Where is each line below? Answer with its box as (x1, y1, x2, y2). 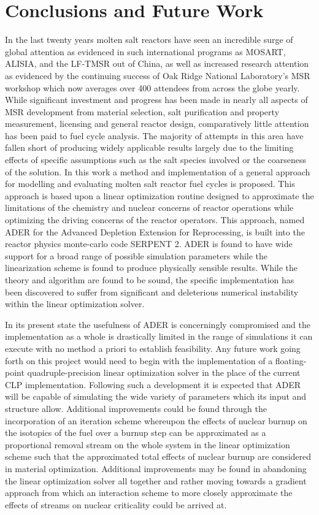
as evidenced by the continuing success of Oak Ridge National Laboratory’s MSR (5, 69, 310, 82)
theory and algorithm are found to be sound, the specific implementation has (5, 273, 294, 286)
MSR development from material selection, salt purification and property (5, 105, 280, 118)
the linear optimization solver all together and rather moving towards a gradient (5, 474, 307, 487)
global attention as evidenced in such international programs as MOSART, (5, 45, 286, 58)
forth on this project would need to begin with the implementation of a (5, 354, 273, 367)
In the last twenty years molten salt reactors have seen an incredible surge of (5, 33, 293, 46)
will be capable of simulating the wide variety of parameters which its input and (5, 390, 307, 403)
